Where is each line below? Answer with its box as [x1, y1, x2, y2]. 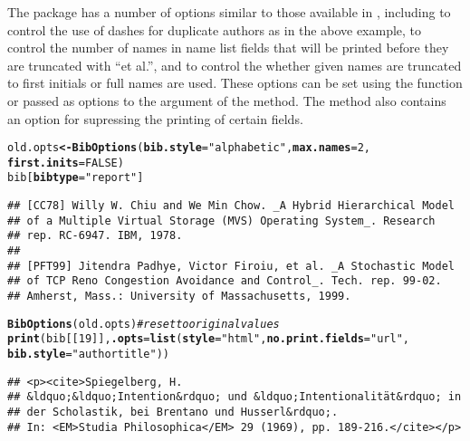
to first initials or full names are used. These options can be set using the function [7, 73, 463, 92]
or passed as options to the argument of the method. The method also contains [7, 91, 446, 110]
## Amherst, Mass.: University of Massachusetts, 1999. [7, 290, 351, 303]
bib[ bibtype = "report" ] [7, 171, 144, 185]
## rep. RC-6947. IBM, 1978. [7, 229, 183, 243]
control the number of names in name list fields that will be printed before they [7, 38, 449, 57]
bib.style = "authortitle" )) [7, 348, 170, 361]
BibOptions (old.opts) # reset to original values [7, 317, 280, 331]
